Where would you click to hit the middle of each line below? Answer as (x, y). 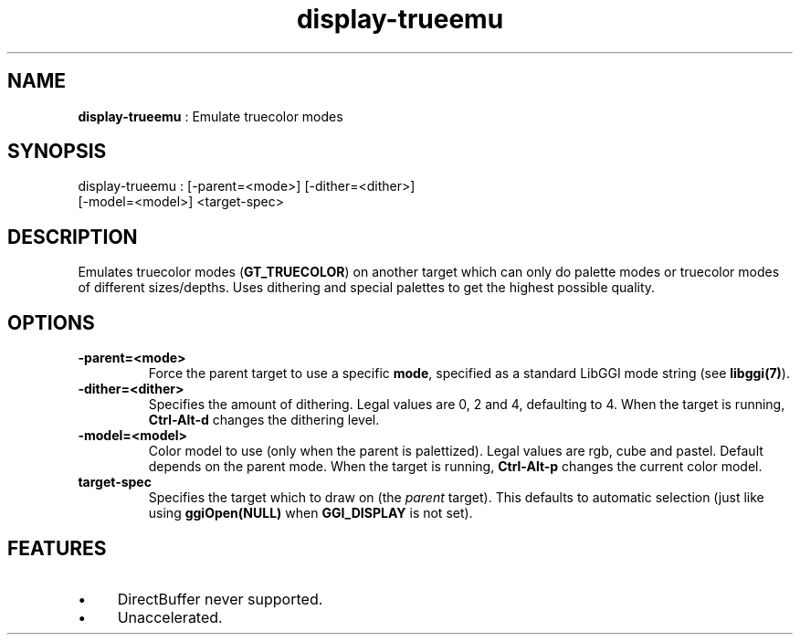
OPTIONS (51, 322)
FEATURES (57, 548)
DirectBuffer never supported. (220, 599)
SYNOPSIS (57, 152)
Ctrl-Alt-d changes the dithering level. (264, 420)
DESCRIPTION (73, 237)
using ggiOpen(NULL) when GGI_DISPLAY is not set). (311, 513)
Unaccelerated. (170, 617)
